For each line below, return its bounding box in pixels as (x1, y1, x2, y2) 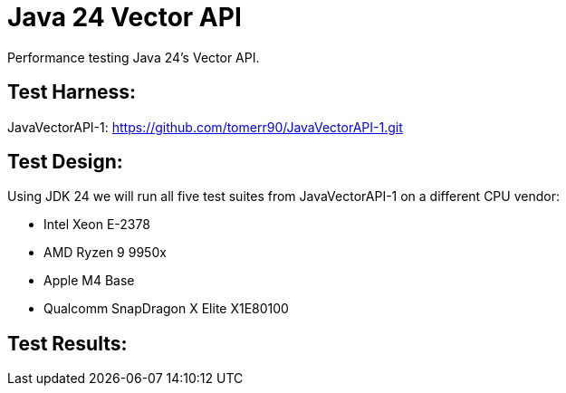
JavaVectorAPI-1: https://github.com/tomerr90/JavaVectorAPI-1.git (7, 119, 403, 135)
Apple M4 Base (43, 273, 135, 289)
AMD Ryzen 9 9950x (43, 244, 167, 261)
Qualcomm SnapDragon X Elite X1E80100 (43, 301, 289, 317)
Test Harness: (7, 81, 137, 104)
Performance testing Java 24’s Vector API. (7, 49, 260, 65)
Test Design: (7, 150, 123, 174)
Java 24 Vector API (7, 2, 242, 33)
